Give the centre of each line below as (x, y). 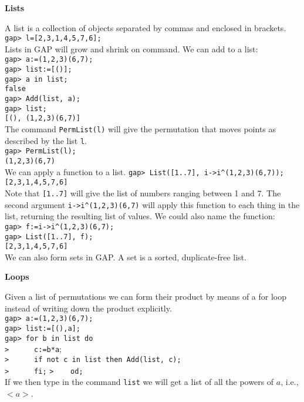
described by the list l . (46, 140)
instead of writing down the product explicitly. (88, 308)
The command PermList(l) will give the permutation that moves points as (141, 129)
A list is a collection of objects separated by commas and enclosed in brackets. (146, 27)
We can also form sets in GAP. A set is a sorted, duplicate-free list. (126, 257)
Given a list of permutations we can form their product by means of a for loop (146, 297)
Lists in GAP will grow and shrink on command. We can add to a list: (131, 48)
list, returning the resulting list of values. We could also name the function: (140, 216)
